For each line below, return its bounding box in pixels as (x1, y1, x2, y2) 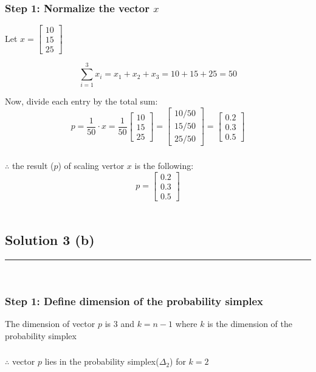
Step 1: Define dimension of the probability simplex (5, 294, 263, 309)
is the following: (134, 159, 194, 172)
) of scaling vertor (58, 159, 125, 172)
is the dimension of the (207, 317, 292, 330)
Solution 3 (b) (5, 230, 95, 249)
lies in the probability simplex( (44, 355, 159, 368)
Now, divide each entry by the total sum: (5, 95, 158, 108)
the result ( (12, 159, 54, 172)
